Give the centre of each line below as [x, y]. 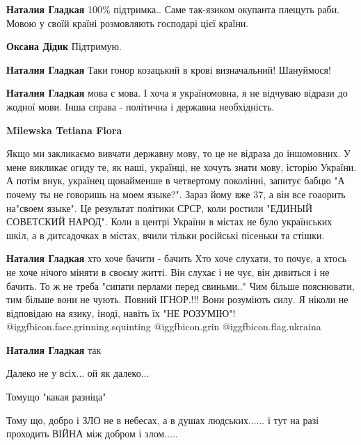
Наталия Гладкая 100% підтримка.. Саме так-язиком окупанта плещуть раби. [173, 9]
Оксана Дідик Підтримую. [64, 46]
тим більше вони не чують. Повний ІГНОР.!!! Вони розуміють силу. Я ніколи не [177, 299]
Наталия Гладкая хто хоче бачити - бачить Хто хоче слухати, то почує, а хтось [177, 258]
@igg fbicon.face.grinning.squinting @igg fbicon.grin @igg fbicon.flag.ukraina [164, 326]
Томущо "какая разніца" [56, 397]
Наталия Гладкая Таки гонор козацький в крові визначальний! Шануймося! [169, 69]
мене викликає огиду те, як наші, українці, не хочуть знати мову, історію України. [182, 167]
